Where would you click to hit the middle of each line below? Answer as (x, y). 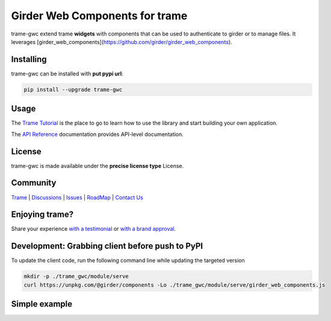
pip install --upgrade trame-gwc (73, 89)
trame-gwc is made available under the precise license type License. (97, 166)
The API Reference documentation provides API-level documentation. (97, 134)
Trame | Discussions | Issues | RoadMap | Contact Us (77, 197)
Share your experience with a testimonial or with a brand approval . (94, 229)
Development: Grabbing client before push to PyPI (107, 246)
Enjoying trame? (42, 215)
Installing (29, 59)
